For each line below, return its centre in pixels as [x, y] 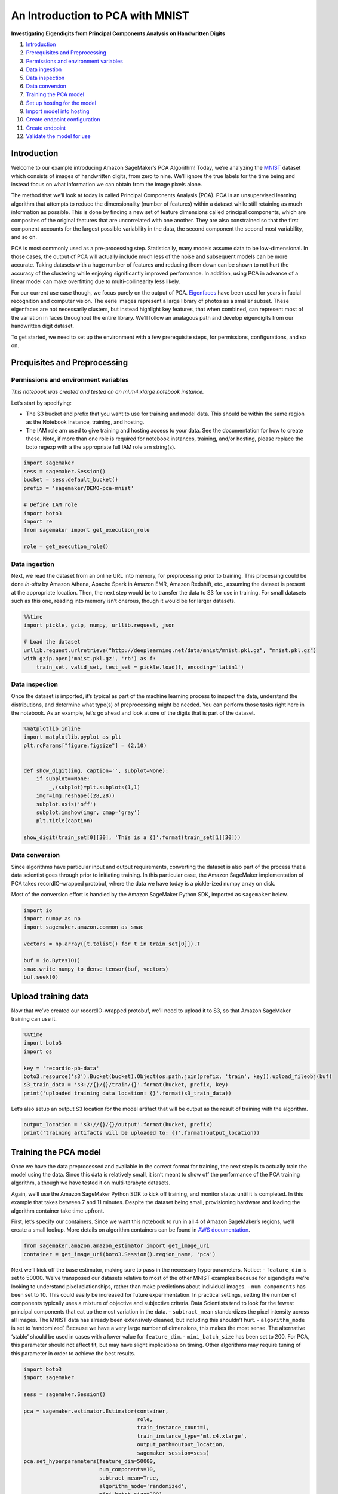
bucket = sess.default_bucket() [71, 480]
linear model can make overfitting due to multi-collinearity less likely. [96, 281]
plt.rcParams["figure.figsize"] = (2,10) [85, 745]
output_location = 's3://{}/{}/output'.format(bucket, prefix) [118, 1124]
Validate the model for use [58, 136]
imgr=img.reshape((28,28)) [76, 796]
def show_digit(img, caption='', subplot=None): [96, 771]
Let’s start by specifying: [41, 403]
